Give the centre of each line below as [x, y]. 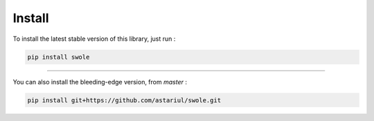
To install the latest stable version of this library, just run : [94, 39]
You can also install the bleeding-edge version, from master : [100, 82]
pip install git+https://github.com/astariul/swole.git [124, 100]
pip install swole [59, 57]
